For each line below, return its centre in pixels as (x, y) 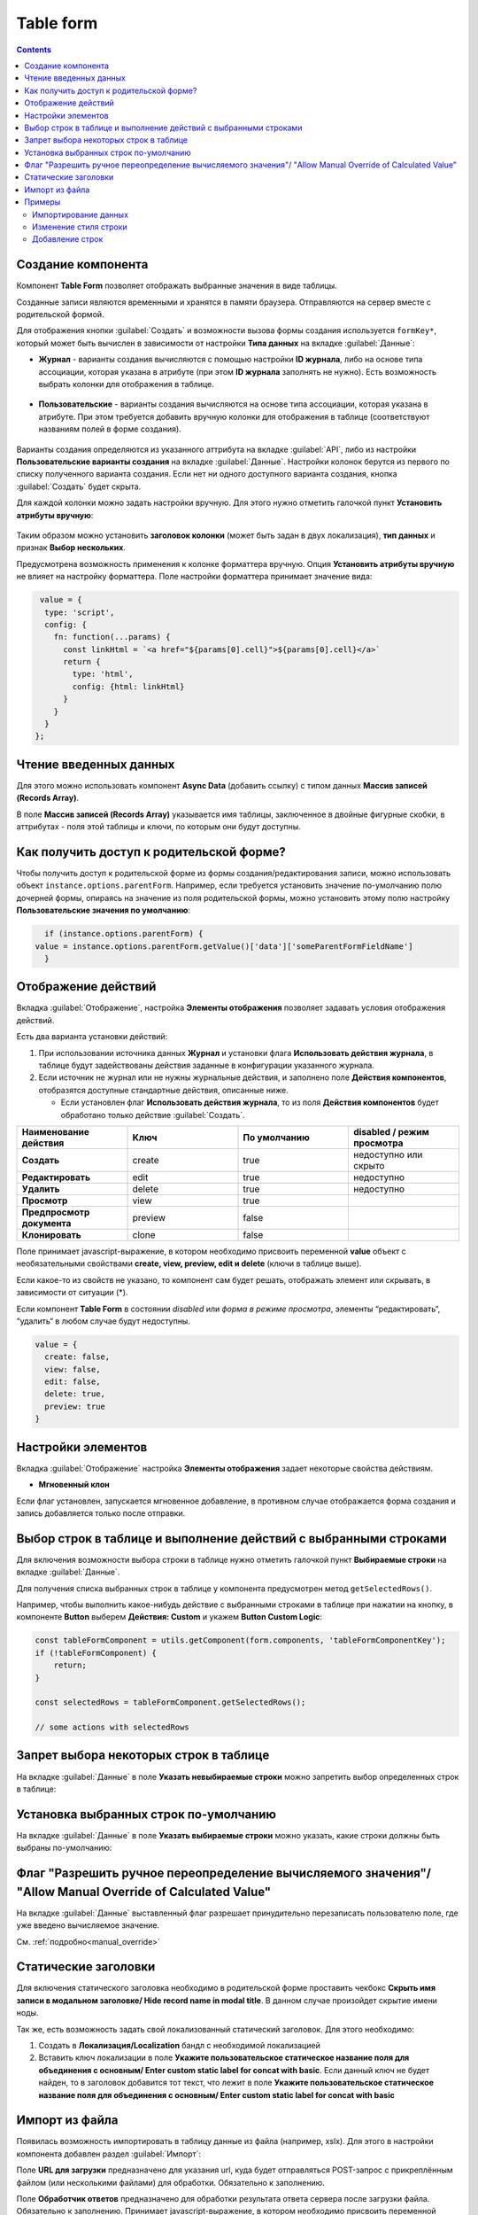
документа (46, 1223)
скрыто (369, 1165)
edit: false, (73, 1382)
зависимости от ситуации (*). (72, 1293)
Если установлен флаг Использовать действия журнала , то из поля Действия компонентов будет (250, 1102)
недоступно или (388, 1154)
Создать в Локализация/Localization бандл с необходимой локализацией (179, 2046)
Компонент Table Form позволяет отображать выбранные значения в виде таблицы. (177, 286)
